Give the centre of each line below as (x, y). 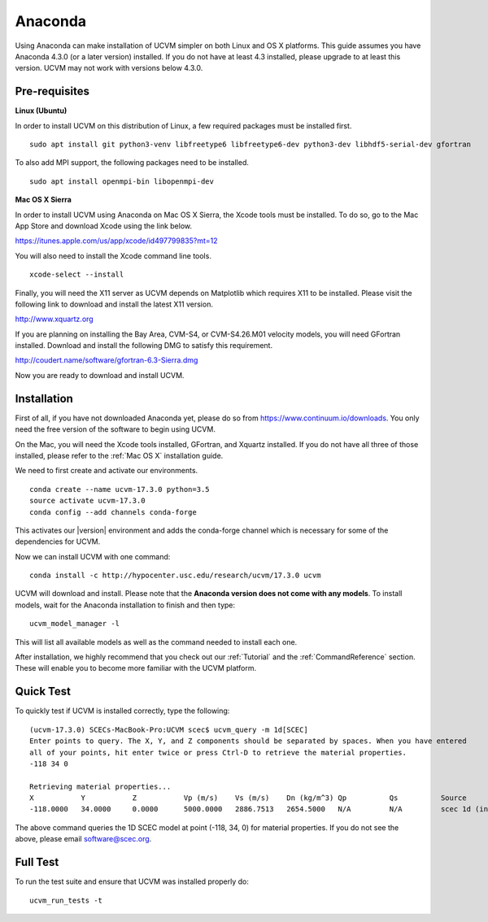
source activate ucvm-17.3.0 (87, 501)
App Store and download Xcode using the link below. (104, 226)
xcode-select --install (77, 275)
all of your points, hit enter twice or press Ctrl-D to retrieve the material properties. (218, 752)
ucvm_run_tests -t (66, 900)
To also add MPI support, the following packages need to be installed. (132, 163)
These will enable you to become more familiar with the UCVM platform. (135, 668)
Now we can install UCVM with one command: (93, 556)
